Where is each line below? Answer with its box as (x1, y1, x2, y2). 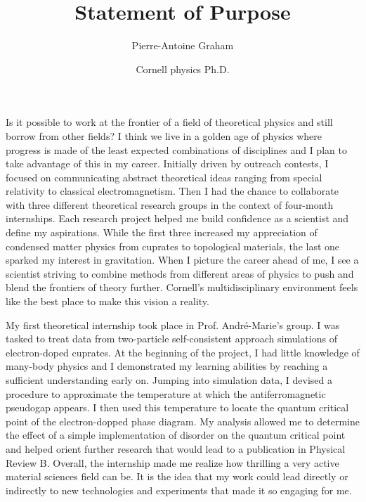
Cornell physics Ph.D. (136, 61, 230, 76)
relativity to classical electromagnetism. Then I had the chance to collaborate (6, 184, 339, 198)
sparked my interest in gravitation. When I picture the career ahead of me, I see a (6, 252, 359, 267)
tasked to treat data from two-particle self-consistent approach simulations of (6, 331, 337, 346)
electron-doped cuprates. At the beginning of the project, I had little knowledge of (6, 345, 360, 359)
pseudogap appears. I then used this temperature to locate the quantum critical (6, 400, 349, 415)
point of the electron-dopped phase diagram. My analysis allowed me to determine (6, 413, 360, 428)
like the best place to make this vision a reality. (6, 294, 209, 309)
